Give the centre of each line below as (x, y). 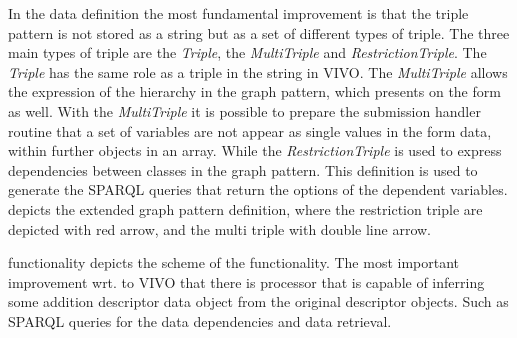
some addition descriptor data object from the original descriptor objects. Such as (258, 301)
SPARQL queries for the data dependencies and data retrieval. (200, 320)
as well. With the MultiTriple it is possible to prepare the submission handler (244, 110)
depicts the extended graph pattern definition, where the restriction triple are (245, 208)
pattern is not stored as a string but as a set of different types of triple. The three (259, 32)
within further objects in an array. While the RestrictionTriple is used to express (255, 150)
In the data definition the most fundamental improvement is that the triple (238, 13)
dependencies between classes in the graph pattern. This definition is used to (243, 169)
